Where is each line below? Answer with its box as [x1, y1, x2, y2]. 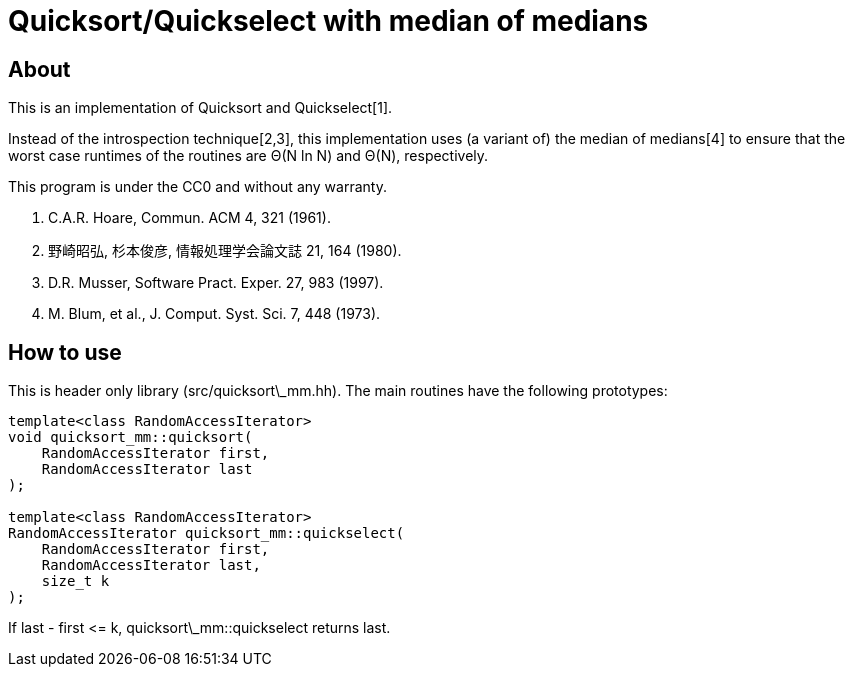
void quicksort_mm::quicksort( [8, 429, 253, 446]
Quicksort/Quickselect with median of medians [8, 4, 649, 38]
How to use [8, 339, 122, 365]
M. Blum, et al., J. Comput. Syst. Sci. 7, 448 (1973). [48, 305, 381, 323]
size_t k [41, 573, 110, 590]
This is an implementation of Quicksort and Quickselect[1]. [8, 99, 393, 117]
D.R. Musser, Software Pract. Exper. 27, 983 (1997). [48, 274, 384, 292]
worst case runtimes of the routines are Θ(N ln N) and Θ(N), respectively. [8, 147, 489, 165]
